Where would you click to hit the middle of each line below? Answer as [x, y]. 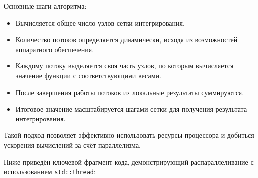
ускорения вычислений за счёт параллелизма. [72, 145]
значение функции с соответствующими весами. [88, 75]
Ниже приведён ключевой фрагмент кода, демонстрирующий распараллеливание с [129, 161]
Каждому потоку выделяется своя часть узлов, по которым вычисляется [125, 66]
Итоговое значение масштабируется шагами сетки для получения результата [131, 109]
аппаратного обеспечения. [55, 49]
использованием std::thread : [50, 171]
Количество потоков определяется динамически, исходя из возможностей [127, 39]
